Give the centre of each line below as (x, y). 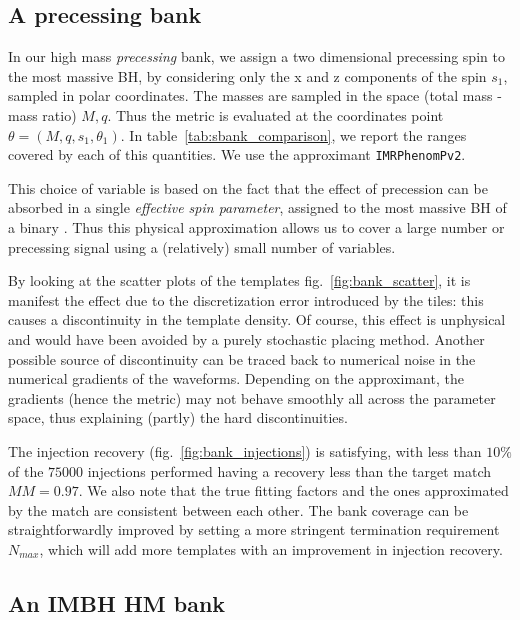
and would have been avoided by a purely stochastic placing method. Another (246, 338)
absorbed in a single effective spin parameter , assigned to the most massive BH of (257, 207)
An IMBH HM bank (117, 602)
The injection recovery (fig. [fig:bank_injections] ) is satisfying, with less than (245, 450)
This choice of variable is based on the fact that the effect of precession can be (248, 187)
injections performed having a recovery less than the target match (289, 470)
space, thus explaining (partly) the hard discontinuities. (178, 417)
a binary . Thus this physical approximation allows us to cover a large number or (256, 227)
